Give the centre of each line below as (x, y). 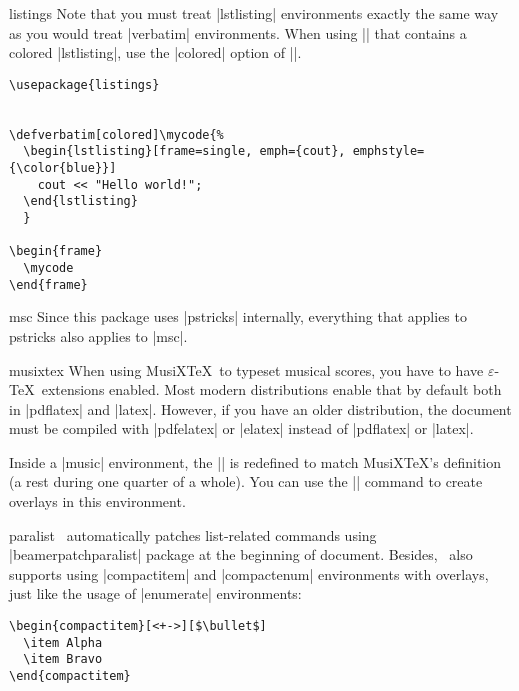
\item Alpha (63, 642)
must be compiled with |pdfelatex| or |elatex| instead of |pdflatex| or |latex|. (241, 428)
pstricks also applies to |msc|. (98, 335)
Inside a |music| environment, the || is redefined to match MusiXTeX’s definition (255, 461)
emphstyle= (388, 151)
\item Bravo (63, 659)
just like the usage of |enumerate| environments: (155, 593)
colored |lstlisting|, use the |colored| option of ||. (155, 52)
